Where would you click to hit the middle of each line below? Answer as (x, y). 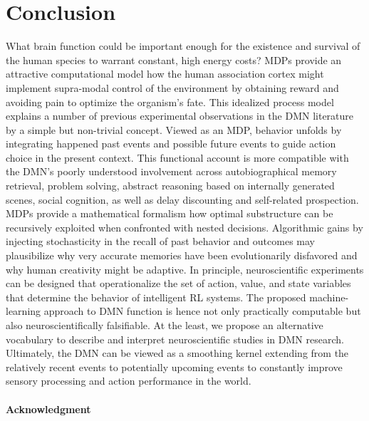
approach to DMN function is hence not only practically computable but (202, 311)
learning (24, 311)
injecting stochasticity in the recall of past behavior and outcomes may (160, 241)
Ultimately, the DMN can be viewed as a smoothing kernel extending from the (177, 353)
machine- (329, 297)
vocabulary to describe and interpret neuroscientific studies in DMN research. (175, 339)
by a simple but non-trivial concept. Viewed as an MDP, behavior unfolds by (174, 129)
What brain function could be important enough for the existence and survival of (183, 46)
